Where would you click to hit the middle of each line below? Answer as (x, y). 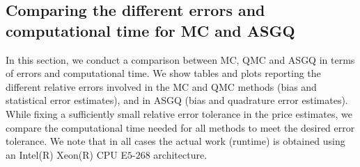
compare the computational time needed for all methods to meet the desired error (180, 127)
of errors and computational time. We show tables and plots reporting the (163, 73)
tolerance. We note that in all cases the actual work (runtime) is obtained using (175, 141)
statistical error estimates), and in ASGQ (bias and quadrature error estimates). (177, 100)
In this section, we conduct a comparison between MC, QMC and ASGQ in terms (180, 59)
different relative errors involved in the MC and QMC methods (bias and (161, 86)
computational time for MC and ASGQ (150, 30)
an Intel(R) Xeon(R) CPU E (66, 154)
